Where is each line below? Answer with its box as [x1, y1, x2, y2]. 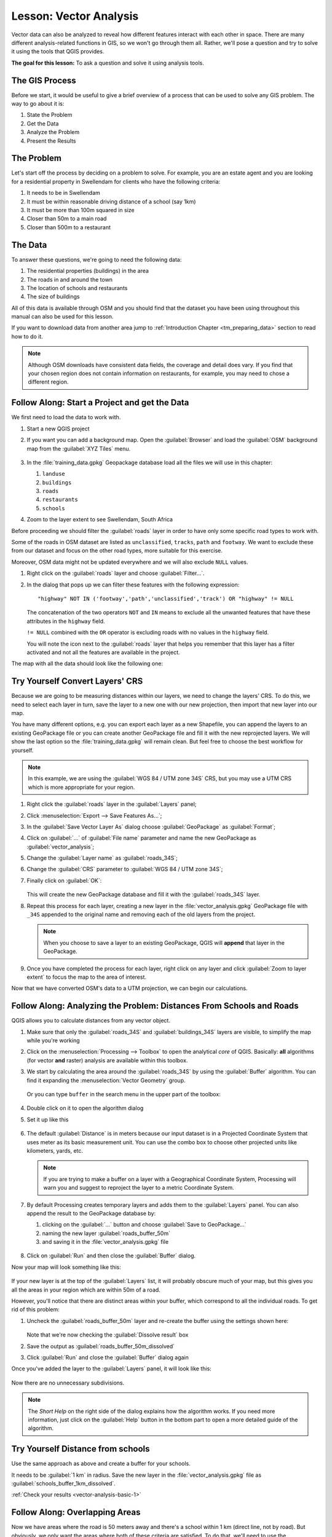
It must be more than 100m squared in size [26, 207, 135, 214]
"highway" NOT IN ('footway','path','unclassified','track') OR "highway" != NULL [38, 595, 294, 602]
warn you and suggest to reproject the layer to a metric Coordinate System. [43, 1184, 234, 1191]
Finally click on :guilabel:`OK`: [26, 877, 102, 884]
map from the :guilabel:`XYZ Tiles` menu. [26, 445, 131, 452]
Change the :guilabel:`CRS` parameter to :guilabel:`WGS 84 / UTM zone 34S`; [26, 866, 223, 873]
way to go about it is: [11, 100, 65, 108]
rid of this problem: [11, 1306, 60, 1313]
